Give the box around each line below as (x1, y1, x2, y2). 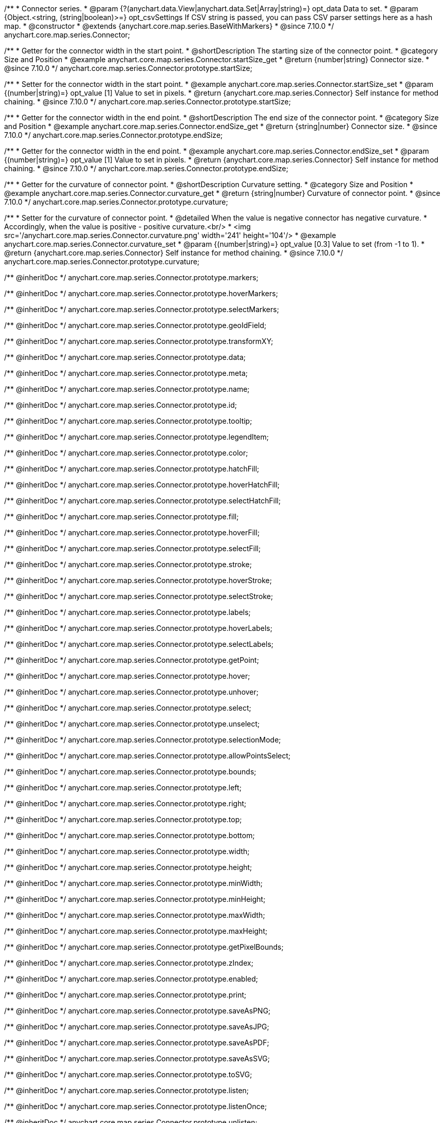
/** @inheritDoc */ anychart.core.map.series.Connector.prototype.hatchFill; (4, 464, 260, 473)
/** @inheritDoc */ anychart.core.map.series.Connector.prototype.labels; (4, 608, 251, 617)
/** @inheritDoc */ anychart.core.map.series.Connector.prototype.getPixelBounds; (4, 943, 284, 951)
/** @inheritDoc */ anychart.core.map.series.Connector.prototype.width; (4, 847, 250, 856)
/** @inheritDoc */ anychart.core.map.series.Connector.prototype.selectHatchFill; (4, 496, 281, 505)
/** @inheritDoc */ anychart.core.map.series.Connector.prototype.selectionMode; (4, 735, 281, 744)
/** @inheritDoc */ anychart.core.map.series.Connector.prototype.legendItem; (4, 432, 269, 441)
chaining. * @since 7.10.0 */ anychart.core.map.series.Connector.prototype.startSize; (4, 97, 291, 106)
